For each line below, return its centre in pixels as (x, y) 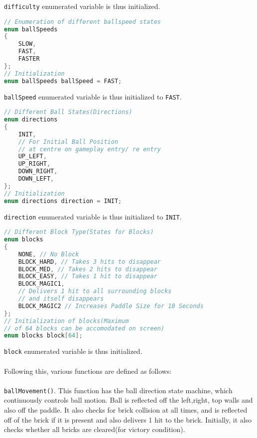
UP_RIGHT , (34, 164)
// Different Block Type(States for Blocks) (79, 232)
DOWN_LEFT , (36, 179)
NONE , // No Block (49, 254)
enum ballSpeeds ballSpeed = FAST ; (63, 81)
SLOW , (27, 44)
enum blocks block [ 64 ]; (43, 336)
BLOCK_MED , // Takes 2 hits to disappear (88, 269)
